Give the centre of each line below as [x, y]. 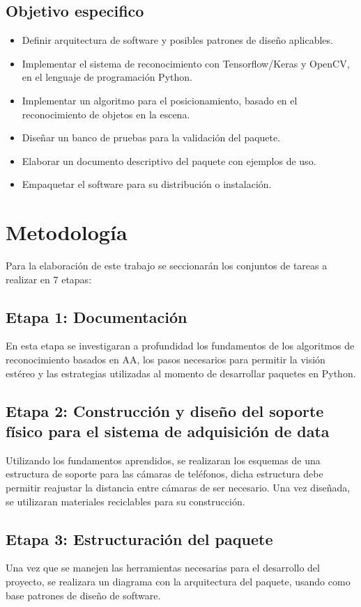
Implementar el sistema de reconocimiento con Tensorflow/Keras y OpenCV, [186, 63]
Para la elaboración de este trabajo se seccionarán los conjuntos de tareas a [167, 266]
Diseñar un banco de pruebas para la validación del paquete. [151, 137]
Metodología [67, 232]
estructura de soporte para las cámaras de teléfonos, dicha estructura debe [164, 474]
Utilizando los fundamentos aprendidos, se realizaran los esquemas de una [163, 460]
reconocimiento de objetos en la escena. [106, 114]
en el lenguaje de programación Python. [107, 77]
